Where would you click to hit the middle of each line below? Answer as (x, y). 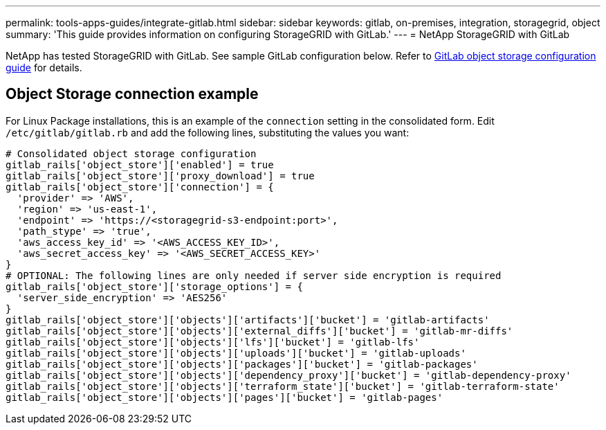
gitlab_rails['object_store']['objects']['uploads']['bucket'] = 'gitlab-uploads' (236, 353)
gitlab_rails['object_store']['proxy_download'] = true (160, 176)
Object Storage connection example (132, 94)
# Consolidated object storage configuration (131, 153)
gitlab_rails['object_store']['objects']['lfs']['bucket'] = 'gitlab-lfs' (213, 342)
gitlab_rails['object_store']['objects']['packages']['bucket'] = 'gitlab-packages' (242, 364)
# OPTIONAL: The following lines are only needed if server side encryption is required (254, 275)
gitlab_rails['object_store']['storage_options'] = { (154, 286)
